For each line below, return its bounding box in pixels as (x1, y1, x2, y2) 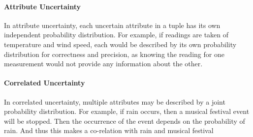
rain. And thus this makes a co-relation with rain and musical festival (4, 125, 214, 136)
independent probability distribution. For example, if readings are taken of (4, 29, 229, 40)
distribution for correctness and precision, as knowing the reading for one (4, 49, 224, 59)
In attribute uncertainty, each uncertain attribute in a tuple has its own (4, 20, 221, 30)
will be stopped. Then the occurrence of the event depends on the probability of (4, 115, 245, 126)
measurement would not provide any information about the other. (4, 58, 203, 69)
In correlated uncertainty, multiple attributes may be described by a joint (4, 96, 225, 107)
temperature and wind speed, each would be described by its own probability (4, 39, 237, 49)
